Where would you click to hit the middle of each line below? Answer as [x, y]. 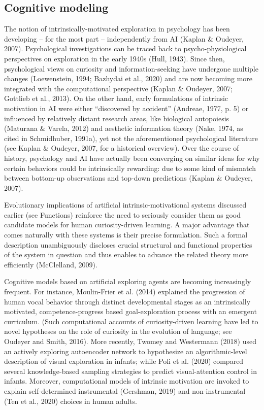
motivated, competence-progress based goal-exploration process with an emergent [130, 311]
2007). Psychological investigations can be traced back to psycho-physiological [125, 48]
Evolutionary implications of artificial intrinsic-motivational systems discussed [125, 205]
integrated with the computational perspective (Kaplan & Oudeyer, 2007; [119, 88]
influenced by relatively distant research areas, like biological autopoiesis [117, 118]
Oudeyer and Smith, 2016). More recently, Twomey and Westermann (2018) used [130, 341]
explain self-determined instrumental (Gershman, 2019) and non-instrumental [125, 390]
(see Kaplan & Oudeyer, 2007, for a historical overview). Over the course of [122, 148]
